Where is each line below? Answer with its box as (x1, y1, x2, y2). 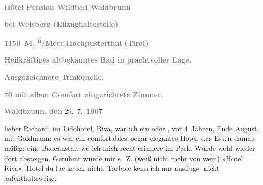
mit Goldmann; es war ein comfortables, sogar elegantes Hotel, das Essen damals (4, 133, 256, 143)
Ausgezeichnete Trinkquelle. (4, 72, 104, 82)
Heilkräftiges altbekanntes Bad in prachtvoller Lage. (4, 54, 192, 65)
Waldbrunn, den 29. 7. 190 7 (4, 106, 102, 116)
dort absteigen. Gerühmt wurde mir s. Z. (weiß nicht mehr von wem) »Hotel (4, 152, 243, 163)
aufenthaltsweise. (4, 172, 57, 183)
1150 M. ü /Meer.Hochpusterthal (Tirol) (4, 36, 149, 48)
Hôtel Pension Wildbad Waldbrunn (4, 2, 131, 12)
